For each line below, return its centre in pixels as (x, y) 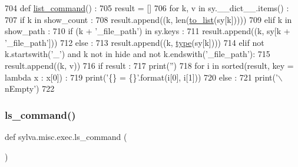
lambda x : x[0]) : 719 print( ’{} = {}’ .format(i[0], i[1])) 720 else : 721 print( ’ (141, 77)
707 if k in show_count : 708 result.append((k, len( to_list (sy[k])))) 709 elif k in (148, 19)
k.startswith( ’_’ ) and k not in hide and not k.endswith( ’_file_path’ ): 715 (138, 54)
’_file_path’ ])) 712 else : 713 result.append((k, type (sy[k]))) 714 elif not (135, 42)
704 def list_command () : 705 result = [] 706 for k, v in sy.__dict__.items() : (147, 8)
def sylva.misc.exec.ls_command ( (66, 136)
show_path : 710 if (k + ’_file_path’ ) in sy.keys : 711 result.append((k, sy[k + (148, 31)
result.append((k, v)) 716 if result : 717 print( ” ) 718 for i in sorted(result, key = (149, 65)
